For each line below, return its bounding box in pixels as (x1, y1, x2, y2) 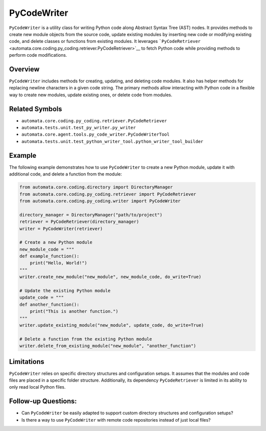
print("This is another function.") (30, 309, 118, 314)
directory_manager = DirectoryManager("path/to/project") (19, 212, 163, 217)
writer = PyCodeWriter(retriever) (19, 226, 103, 231)
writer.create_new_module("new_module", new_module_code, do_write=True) (19, 274, 201, 280)
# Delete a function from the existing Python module (19, 336, 152, 342)
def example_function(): (19, 253, 80, 259)
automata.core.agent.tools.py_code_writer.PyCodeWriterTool (21, 132, 170, 138)
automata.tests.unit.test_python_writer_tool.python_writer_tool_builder (21, 139, 204, 144)
